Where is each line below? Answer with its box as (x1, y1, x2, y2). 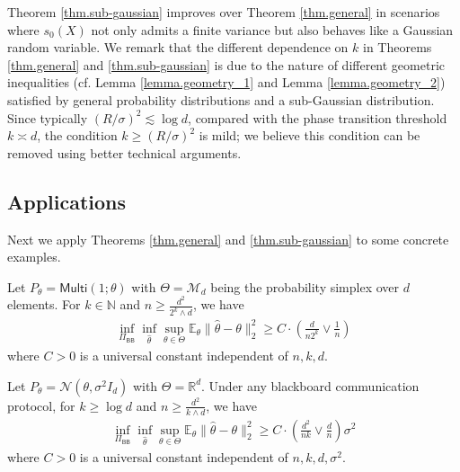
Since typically (7, 108, 88, 127)
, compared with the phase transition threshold (188, 108, 447, 127)
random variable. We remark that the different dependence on (7, 38, 349, 57)
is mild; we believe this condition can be (199, 126, 420, 145)
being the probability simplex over (210, 277, 400, 296)
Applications (7, 187, 127, 215)
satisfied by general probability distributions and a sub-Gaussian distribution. (7, 90, 435, 109)
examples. (7, 247, 61, 266)
